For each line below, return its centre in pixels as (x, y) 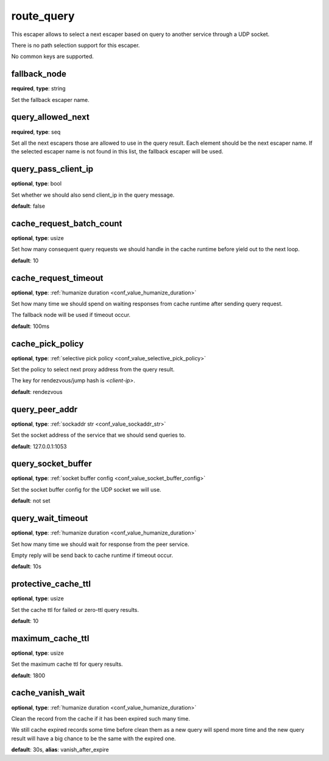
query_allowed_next (50, 117)
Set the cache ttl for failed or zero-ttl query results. (75, 610)
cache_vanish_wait (48, 693)
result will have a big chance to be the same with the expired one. (94, 738)
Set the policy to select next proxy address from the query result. (93, 370)
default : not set (31, 501)
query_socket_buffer (52, 464)
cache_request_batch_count (67, 223)
